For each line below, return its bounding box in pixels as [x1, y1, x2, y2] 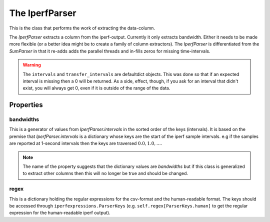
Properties [9, 100, 43, 109]
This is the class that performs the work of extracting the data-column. [9, 25, 155, 31]
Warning [22, 62, 41, 68]
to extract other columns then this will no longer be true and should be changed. [22, 170, 188, 176]
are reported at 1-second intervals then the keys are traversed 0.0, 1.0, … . [9, 140, 162, 146]
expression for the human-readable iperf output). [9, 210, 111, 216]
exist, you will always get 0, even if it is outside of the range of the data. [22, 85, 170, 91]
